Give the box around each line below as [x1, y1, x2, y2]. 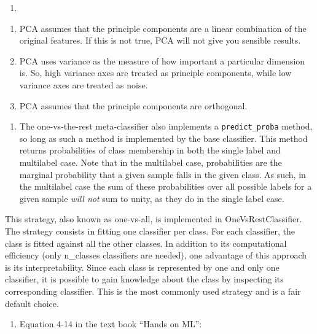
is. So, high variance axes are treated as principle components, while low [19, 66, 292, 79]
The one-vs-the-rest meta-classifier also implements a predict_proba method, [19, 120, 313, 133]
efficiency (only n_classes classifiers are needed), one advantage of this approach [5, 249, 307, 262]
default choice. [5, 297, 59, 309]
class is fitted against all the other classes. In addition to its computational [5, 236, 287, 249]
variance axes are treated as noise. [19, 78, 148, 91]
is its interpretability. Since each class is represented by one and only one [5, 260, 280, 273]
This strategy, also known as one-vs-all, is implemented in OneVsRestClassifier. [5, 212, 302, 225]
